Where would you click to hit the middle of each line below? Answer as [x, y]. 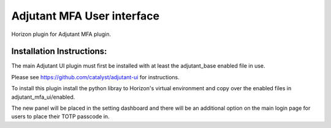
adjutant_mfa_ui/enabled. [43, 97]
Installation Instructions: [59, 52]
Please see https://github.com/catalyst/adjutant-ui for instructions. [96, 77]
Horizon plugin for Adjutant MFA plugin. [61, 34]
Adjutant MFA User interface [85, 16]
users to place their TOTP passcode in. [60, 116]
